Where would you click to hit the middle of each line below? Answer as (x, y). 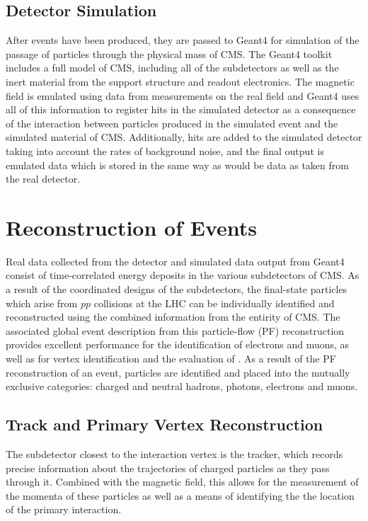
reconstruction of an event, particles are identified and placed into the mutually (178, 372)
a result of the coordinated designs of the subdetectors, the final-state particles (177, 289)
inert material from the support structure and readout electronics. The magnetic (180, 81)
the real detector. (43, 179)
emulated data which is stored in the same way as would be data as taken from (177, 165)
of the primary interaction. (64, 509)
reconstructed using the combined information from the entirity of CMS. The (173, 317)
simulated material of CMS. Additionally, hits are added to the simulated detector (184, 137)
